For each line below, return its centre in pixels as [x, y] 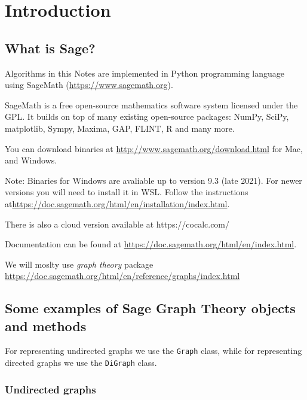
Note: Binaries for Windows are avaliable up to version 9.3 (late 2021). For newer [153, 180]
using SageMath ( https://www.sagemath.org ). [89, 85]
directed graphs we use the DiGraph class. [81, 363]
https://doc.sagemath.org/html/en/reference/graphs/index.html [122, 276]
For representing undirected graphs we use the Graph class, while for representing [153, 351]
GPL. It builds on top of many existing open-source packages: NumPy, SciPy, [147, 116]
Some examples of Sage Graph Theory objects [150, 308]
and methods [46, 325]
